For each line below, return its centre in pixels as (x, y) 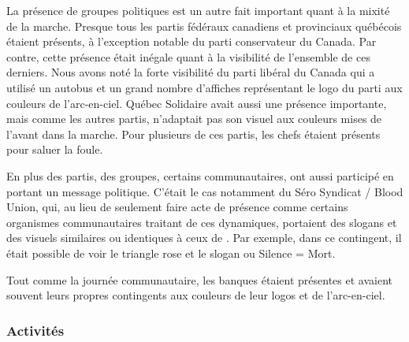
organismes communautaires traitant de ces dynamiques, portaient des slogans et (202, 222)
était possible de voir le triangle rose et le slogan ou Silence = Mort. (171, 253)
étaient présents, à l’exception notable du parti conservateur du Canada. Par (191, 41)
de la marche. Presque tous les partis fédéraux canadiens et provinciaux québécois (204, 26)
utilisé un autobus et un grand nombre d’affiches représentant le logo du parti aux (204, 87)
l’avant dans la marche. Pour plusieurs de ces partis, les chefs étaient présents (193, 134)
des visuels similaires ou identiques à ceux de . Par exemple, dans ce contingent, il (204, 238)
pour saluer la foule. (55, 149)
